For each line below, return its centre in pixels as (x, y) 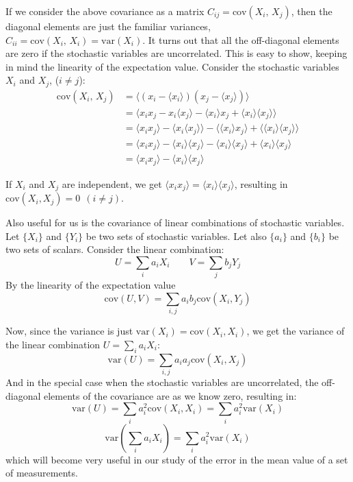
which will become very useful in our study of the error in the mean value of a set (177, 459)
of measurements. (42, 473)
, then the (312, 11)
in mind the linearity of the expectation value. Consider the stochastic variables (172, 66)
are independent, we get (112, 183)
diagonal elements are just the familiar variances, (108, 26)
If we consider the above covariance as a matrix (105, 11)
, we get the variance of (296, 331)
